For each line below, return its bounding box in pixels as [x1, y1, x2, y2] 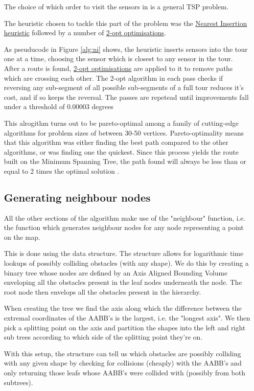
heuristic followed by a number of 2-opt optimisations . [4, 27, 166, 38]
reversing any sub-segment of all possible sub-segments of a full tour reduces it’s [4, 82, 244, 92]
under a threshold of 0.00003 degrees [4, 101, 114, 112]
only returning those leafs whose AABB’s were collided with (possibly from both [4, 368, 245, 378]
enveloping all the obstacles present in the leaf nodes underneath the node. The [4, 277, 242, 287]
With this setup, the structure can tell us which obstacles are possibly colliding [4, 348, 241, 358]
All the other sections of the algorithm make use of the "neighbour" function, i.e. [4, 212, 246, 223]
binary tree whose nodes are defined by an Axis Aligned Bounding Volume [4, 267, 228, 277]
